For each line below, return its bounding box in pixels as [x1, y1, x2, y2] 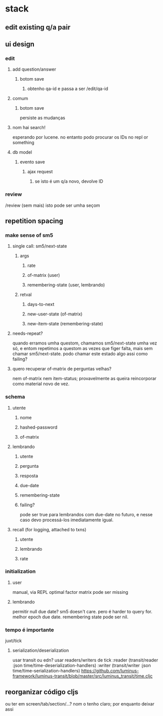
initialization [5, 568, 36, 575]
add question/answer [12, 66, 56, 73]
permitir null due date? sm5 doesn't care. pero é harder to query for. [12, 608, 153, 614]
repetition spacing [5, 216, 63, 225]
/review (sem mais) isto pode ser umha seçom [5, 202, 101, 208]
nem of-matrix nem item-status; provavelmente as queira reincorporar [12, 376, 157, 382]
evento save [19, 159, 45, 165]
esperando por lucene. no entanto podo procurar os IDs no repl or [12, 134, 149, 140]
